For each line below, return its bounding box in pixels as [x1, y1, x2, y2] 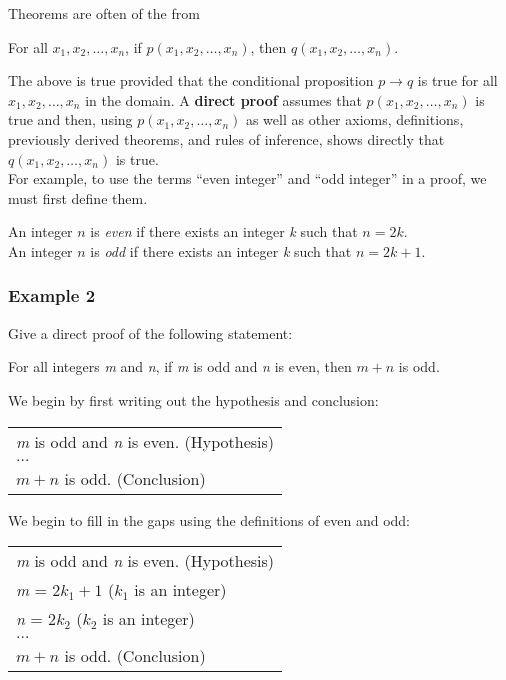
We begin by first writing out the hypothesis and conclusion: [8, 389, 379, 410]
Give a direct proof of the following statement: [8, 322, 293, 343]
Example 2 [8, 283, 96, 308]
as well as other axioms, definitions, [245, 109, 464, 130]
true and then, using [8, 109, 133, 130]
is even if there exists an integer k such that [90, 221, 358, 242]
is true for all [417, 70, 498, 91]
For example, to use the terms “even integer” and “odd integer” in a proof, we [8, 168, 487, 189]
